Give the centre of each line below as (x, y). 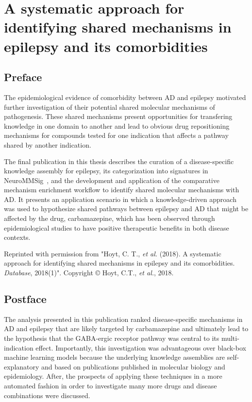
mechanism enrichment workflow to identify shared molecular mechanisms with (122, 190)
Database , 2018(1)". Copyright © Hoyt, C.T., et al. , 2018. (89, 273)
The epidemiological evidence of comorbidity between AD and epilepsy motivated (125, 97)
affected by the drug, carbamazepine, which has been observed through (109, 218)
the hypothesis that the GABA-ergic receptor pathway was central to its (112, 338)
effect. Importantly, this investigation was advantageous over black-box (141, 347)
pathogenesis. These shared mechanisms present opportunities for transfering (118, 116)
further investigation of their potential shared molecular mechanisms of (109, 107)
